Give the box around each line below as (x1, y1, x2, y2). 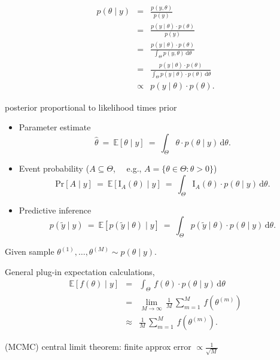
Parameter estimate (19, 121, 91, 133)
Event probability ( (19, 162, 90, 175)
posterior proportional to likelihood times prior (5, 100, 177, 113)
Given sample (5, 245, 54, 258)
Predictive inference (19, 203, 92, 216)
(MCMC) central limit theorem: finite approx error (5, 340, 191, 353)
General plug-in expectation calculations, (5, 265, 155, 277)
